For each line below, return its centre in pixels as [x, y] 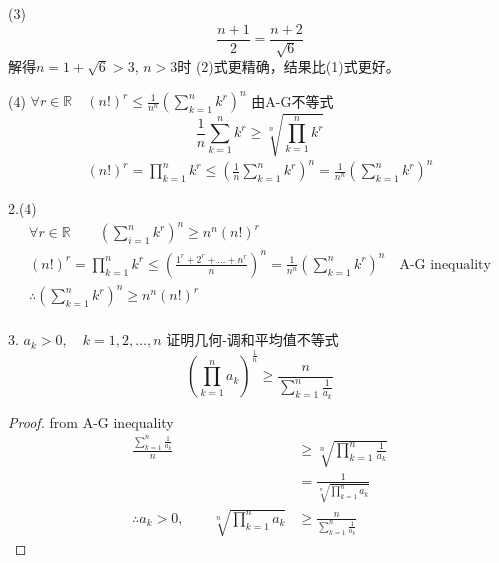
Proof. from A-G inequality [91, 421]
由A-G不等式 [292, 100]
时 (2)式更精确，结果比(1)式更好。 [288, 66]
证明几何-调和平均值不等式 [252, 339]
